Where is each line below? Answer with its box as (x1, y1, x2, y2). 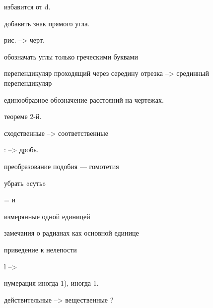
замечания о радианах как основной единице (4, 228, 139, 238)
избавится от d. (4, 1, 51, 11)
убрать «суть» (4, 178, 47, 188)
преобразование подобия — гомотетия (4, 161, 119, 171)
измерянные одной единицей (4, 211, 90, 221)
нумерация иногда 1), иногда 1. (4, 278, 99, 288)
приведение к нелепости (4, 244, 77, 254)
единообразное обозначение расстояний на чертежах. (4, 94, 164, 105)
